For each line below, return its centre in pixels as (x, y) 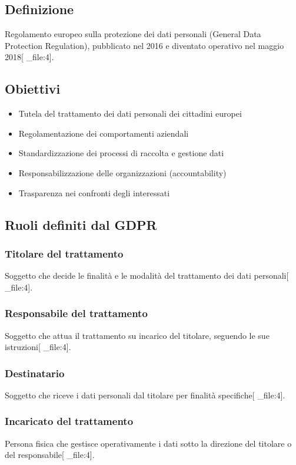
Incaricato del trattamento (69, 421)
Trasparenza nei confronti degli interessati (94, 192)
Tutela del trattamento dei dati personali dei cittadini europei (130, 113)
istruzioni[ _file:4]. (38, 347)
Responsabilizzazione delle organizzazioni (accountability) (122, 172)
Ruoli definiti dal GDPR (81, 224)
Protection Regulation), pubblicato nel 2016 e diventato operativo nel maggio (144, 45)
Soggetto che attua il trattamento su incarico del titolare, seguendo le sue (137, 335)
